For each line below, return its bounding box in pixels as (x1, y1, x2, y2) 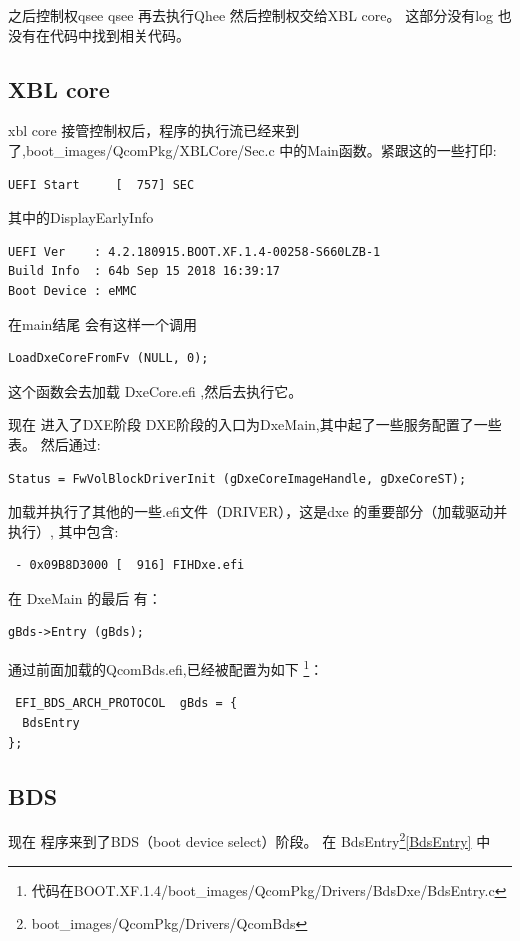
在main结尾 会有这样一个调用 (8, 313, 197, 334)
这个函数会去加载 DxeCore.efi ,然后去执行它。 (8, 380, 303, 401)
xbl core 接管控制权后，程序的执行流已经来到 (8, 120, 300, 141)
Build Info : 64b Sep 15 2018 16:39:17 (8, 264, 281, 279)
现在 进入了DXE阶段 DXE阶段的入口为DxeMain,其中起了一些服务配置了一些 (8, 414, 502, 435)
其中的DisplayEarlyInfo (8, 207, 154, 228)
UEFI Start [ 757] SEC (8, 177, 195, 192)
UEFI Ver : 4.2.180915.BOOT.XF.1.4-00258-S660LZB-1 (8, 244, 381, 259)
